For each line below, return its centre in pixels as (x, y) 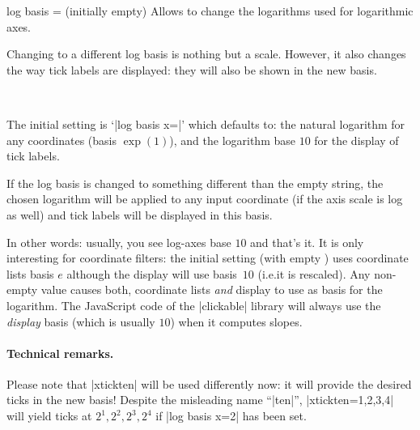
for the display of (356, 140)
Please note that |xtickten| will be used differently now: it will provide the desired (209, 383)
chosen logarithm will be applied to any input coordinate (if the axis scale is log (205, 199)
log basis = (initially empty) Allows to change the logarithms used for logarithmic (210, 11)
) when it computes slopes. (236, 321)
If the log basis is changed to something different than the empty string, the (195, 183)
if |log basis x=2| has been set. (231, 416)
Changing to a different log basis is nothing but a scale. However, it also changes (206, 54)
